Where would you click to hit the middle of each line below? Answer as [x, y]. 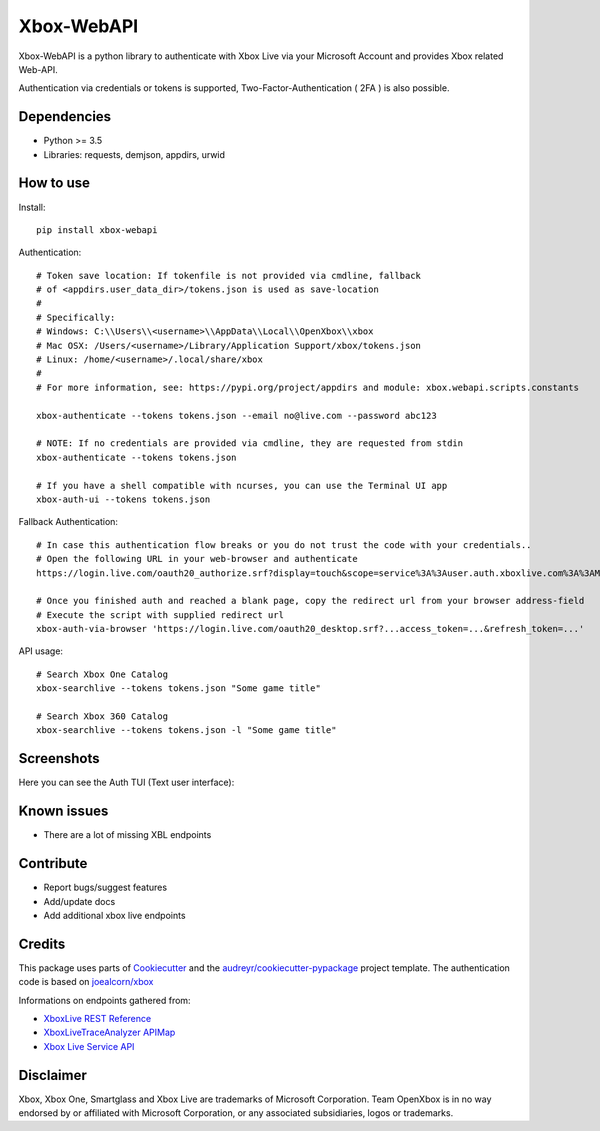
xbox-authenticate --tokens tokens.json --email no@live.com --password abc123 [236, 415]
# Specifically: [76, 317]
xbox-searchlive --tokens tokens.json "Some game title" [179, 688]
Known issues [63, 811]
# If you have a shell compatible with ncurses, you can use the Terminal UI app [242, 485]
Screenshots [59, 758]
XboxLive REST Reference [97, 1018]
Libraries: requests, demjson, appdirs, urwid [134, 154]
